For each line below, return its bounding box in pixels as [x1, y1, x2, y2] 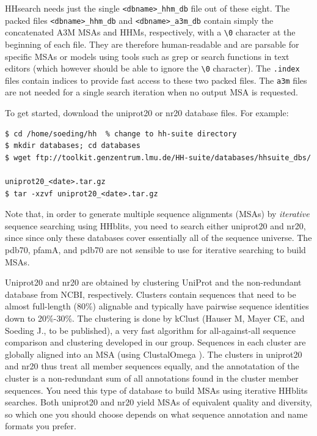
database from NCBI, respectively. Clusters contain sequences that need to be [5, 287, 296, 300]
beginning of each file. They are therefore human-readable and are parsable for [5, 37, 299, 50]
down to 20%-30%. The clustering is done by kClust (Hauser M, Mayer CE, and [5, 311, 305, 324]
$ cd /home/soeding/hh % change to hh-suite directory [5, 129, 237, 138]
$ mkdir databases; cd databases [5, 141, 140, 150]
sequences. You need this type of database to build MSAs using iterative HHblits [5, 383, 308, 396]
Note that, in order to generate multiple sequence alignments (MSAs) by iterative [5, 207, 310, 220]
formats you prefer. [5, 419, 76, 432]
